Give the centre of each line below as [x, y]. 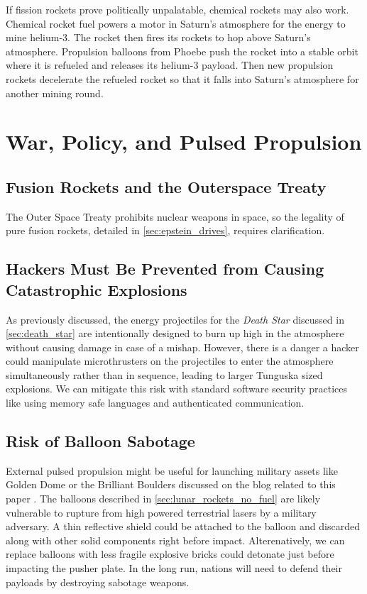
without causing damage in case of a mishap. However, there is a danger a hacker [182, 347]
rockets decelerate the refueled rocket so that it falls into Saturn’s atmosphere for [182, 78]
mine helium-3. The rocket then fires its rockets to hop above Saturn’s [158, 37]
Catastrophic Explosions [97, 289]
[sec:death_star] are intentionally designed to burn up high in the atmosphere [175, 333]
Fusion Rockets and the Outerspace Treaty [166, 186]
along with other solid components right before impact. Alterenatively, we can [175, 540]
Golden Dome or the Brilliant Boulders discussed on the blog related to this [171, 484]
